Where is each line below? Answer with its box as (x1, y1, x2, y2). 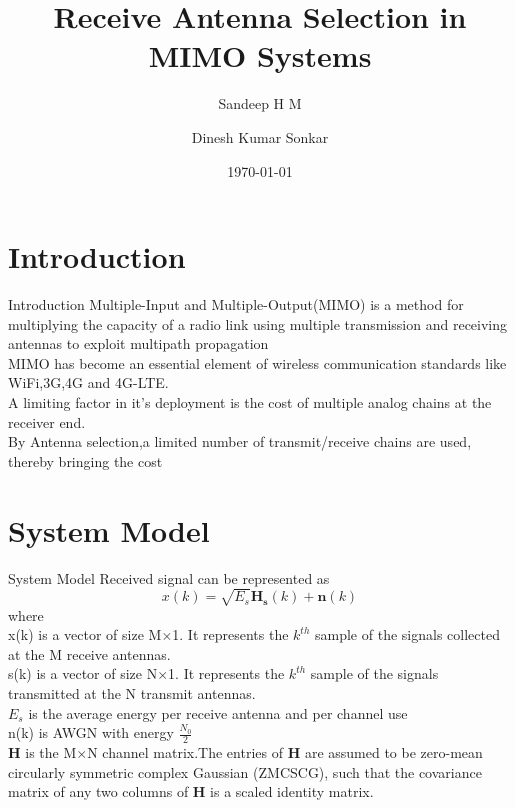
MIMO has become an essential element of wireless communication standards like (8, 352, 507, 373)
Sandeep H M (218, 93, 302, 114)
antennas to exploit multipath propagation (8, 333, 269, 354)
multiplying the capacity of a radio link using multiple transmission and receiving (8, 313, 508, 334)
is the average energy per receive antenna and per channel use (28, 702, 408, 723)
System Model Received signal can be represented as (8, 567, 330, 588)
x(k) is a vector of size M (8, 624, 162, 645)
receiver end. (8, 411, 86, 432)
